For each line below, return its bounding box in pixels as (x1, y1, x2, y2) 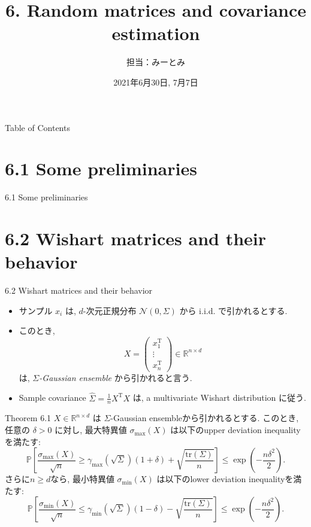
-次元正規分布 (83, 304, 137, 316)
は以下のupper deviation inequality (170, 424, 301, 436)
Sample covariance (19, 391, 86, 404)
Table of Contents (5, 121, 70, 133)
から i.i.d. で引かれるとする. (179, 304, 288, 316)
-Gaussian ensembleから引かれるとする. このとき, (110, 412, 299, 424)
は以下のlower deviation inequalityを (156, 473, 294, 485)
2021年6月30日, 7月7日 (113, 75, 198, 88)
